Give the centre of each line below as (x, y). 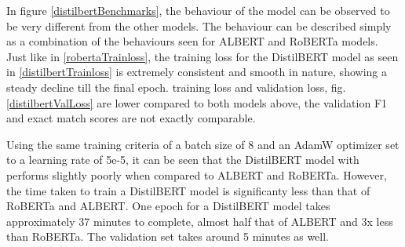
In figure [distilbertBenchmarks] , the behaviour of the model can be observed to (198, 10)
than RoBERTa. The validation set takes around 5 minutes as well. (168, 236)
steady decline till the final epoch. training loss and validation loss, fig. (176, 87)
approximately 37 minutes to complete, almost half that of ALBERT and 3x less (200, 221)
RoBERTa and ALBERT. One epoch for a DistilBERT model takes (168, 206)
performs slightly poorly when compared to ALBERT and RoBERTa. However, (197, 174)
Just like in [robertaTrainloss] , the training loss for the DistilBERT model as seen (202, 56)
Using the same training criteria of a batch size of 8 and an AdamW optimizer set (203, 144)
